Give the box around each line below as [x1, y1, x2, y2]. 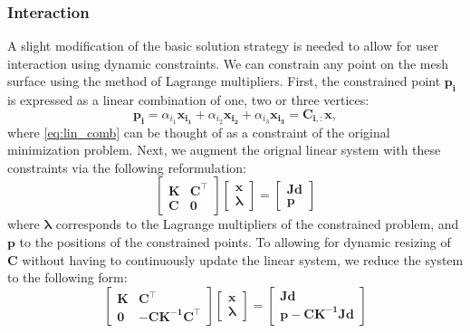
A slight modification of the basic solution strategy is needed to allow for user [7, 36, 439, 55]
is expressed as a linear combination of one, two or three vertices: [7, 90, 369, 109]
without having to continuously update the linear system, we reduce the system [22, 250, 464, 269]
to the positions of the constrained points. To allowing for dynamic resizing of [19, 233, 451, 252]
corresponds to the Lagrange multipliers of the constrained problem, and [55, 214, 459, 233]
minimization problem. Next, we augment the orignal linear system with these [7, 140, 441, 159]
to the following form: [7, 268, 128, 287]
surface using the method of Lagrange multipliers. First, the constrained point [7, 71, 441, 90]
